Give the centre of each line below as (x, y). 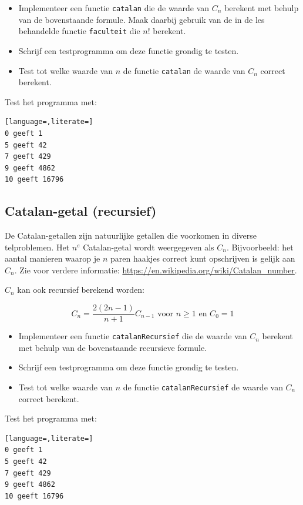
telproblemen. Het (37, 247)
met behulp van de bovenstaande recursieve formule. (113, 347)
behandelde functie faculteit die (79, 31)
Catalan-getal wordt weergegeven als (149, 247)
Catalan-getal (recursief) (81, 211)
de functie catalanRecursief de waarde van (203, 387)
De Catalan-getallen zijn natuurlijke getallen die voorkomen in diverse (131, 235)
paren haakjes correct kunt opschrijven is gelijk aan (203, 258)
